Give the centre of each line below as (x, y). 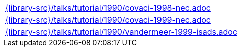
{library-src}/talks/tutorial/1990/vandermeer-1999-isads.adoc (122, 32)
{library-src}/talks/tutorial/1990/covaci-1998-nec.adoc (108, 8)
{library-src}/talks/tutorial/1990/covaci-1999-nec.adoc (108, 20)
